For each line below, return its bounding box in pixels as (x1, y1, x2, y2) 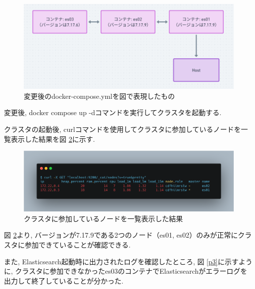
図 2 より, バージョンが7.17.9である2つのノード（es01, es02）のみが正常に (4, 230, 238, 240)
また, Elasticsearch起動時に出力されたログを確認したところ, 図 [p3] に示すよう (4, 256, 253, 266)
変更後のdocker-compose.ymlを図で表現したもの (24, 90, 175, 101)
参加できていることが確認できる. (24, 239, 131, 249)
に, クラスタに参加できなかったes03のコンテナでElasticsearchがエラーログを (4, 266, 248, 276)
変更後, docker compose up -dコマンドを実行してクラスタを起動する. (4, 107, 222, 118)
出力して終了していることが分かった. (4, 275, 124, 286)
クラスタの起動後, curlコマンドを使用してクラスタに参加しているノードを (4, 124, 241, 134)
